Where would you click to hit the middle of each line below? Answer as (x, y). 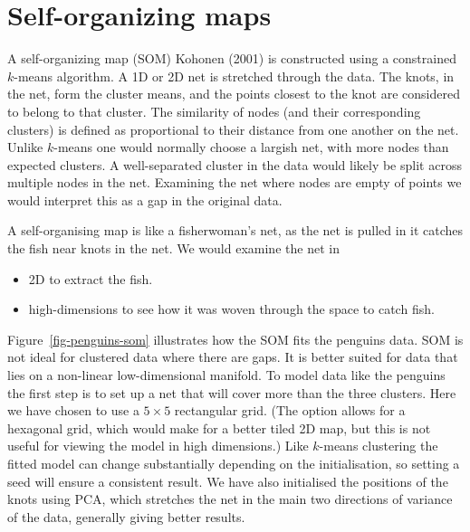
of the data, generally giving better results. (126, 516)
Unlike (25, 147)
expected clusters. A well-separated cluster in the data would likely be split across (235, 164)
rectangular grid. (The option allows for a (290, 410)
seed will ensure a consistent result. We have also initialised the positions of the (228, 481)
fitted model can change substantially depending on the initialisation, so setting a (234, 463)
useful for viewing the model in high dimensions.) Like (158, 446)
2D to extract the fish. (91, 278)
